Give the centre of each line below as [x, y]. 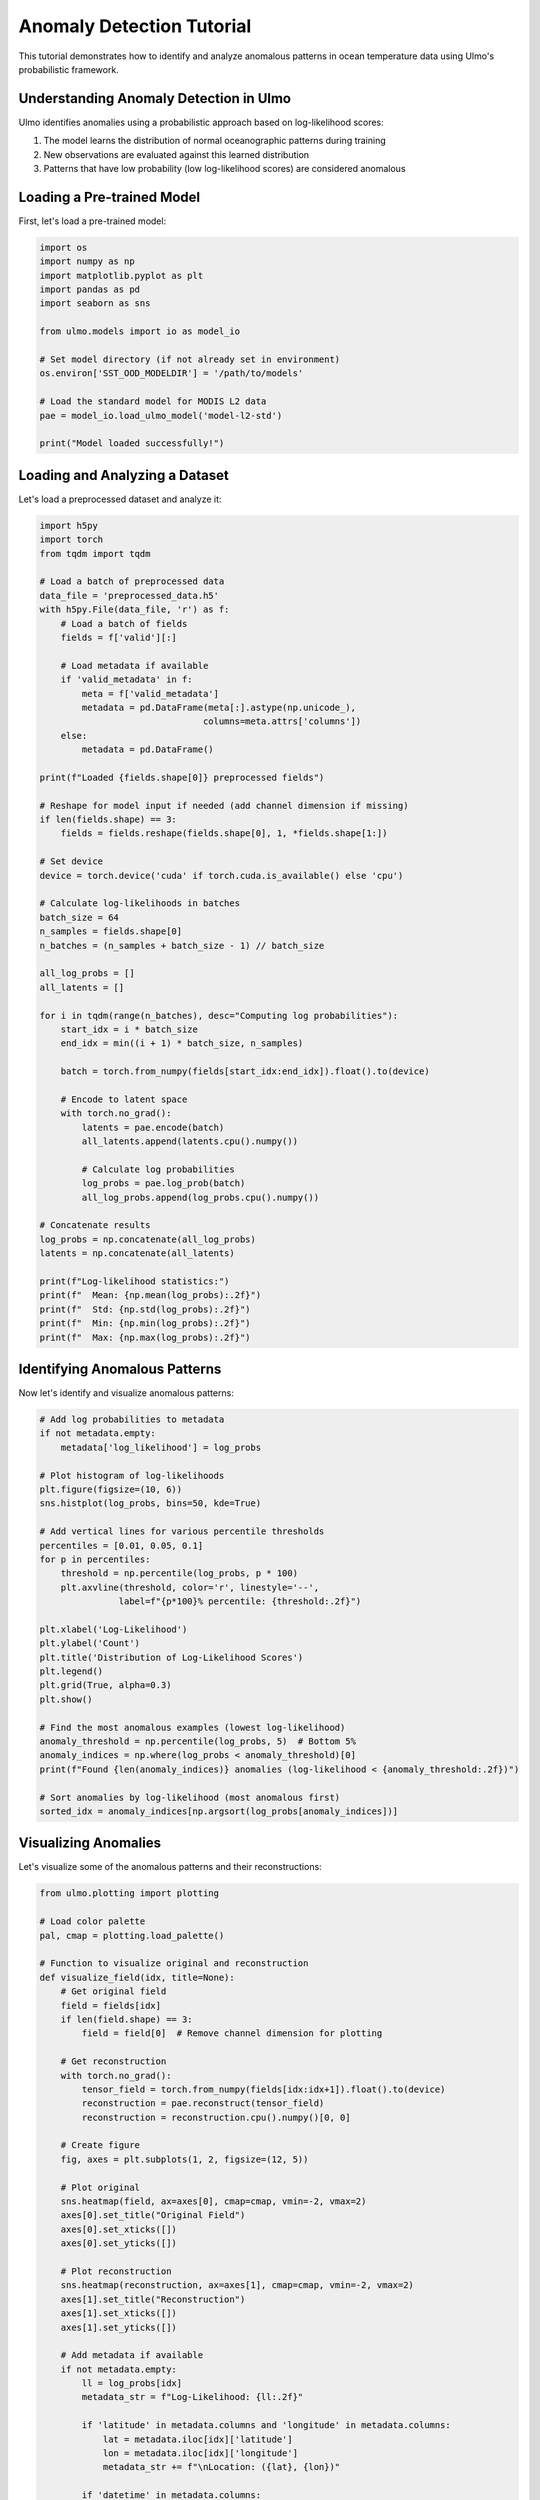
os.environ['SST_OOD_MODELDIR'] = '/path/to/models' [171, 373]
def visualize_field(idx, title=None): [137, 1977]
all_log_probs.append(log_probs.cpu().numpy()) [200, 1197]
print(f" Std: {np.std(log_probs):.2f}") [145, 1309]
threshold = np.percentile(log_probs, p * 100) [179, 1573]
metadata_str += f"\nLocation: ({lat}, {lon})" [221, 2467]
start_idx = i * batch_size [129, 1029]
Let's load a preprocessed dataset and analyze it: [120, 499]
